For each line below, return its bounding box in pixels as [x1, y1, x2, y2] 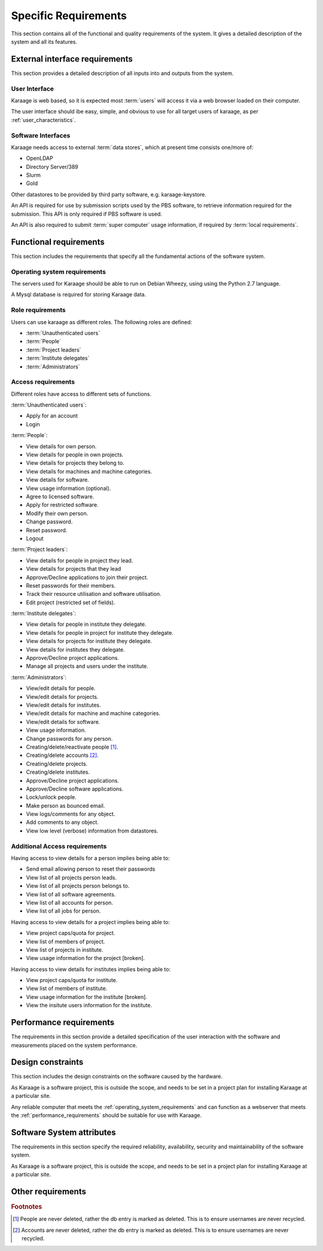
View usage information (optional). [26, 484, 111, 492]
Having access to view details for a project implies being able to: [11, 918, 170, 925]
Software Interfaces [11, 131, 71, 140]
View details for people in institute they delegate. [26, 620, 147, 628]
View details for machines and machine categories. [26, 468, 153, 475]
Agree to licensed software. [26, 493, 95, 500]
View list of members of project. [26, 938, 105, 945]
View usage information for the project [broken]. [26, 955, 145, 962]
